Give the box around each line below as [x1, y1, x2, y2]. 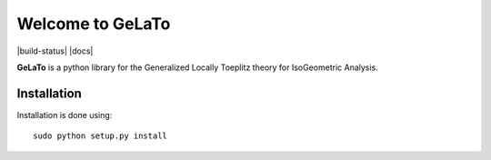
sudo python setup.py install [33, 131, 168, 141]
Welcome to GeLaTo [16, 14, 171, 34]
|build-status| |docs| [16, 45, 94, 56]
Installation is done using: [16, 109, 113, 120]
